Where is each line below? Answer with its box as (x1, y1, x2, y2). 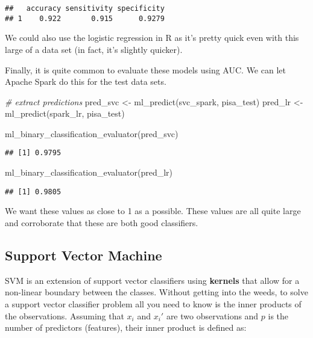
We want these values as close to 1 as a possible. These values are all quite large (5, 204, 301, 217)
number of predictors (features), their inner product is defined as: (5, 321, 247, 334)
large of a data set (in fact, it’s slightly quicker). (5, 43, 183, 55)
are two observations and (166, 309, 259, 322)
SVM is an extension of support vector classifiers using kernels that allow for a (5, 274, 300, 286)
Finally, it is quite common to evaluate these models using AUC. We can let (5, 63, 286, 76)
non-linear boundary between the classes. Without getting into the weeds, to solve (5, 286, 308, 298)
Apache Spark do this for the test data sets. (5, 75, 166, 88)
